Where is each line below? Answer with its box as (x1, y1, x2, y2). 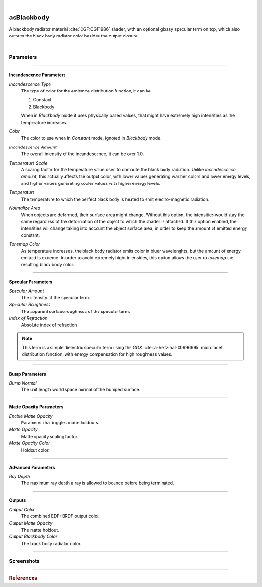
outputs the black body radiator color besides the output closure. (9, 33, 139, 39)
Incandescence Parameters (9, 72, 66, 78)
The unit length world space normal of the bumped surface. (21, 387, 141, 393)
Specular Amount (9, 288, 44, 294)
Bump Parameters (9, 371, 46, 377)
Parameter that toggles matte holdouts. (21, 420, 99, 426)
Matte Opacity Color (9, 440, 50, 446)
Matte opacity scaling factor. (21, 433, 79, 439)
